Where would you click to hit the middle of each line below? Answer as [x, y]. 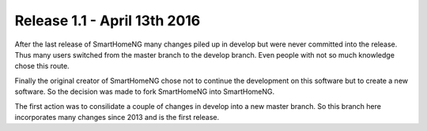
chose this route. [42, 66]
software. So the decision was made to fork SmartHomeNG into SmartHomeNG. [145, 92]
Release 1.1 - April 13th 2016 [108, 21]
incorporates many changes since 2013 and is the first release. [117, 117]
